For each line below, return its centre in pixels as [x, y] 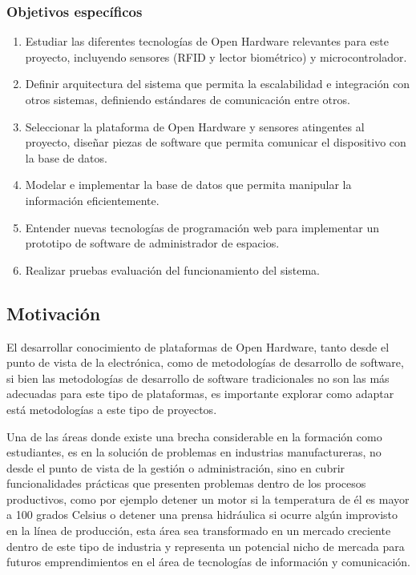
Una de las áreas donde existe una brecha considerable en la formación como [194, 436]
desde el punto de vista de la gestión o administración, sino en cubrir [176, 467]
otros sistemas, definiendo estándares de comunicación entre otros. [188, 99]
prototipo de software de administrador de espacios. [152, 243]
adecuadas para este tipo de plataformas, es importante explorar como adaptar [200, 394]
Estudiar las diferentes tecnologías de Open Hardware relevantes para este [207, 41]
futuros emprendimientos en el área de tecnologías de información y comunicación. [208, 562]
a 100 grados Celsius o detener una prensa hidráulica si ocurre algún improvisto [202, 515]
